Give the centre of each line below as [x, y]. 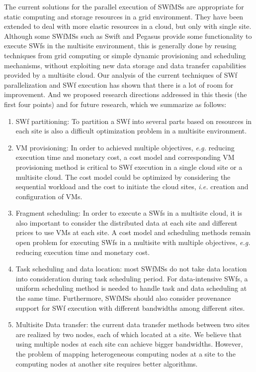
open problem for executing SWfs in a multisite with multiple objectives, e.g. [133, 242]
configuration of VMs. [49, 196]
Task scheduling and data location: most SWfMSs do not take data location [131, 269]
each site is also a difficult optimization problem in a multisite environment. [131, 131]
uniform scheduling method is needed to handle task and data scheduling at [131, 288]
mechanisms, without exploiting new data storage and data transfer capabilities [125, 65]
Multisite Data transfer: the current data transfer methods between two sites [133, 324]
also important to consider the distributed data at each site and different [127, 222]
